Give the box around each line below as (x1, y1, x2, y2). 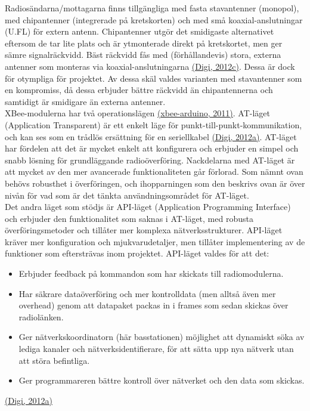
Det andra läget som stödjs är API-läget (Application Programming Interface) (5, 200, 291, 213)
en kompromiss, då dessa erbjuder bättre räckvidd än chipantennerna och (5, 84, 273, 96)
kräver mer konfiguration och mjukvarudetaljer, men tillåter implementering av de (5, 235, 305, 248)
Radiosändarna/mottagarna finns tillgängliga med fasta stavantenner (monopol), (5, 2, 299, 14)
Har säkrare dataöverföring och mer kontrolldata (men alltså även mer (18, 287, 276, 299)
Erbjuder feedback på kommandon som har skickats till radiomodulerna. (18, 267, 284, 280)
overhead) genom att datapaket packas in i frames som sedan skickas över (18, 299, 289, 311)
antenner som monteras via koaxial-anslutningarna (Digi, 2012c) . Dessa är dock (5, 60, 295, 72)
